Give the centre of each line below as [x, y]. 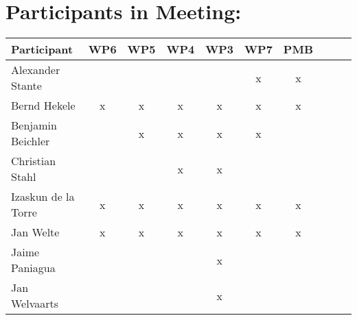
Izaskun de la [43, 197]
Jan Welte [35, 232]
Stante [26, 86]
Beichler [31, 141]
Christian [34, 161]
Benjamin [34, 125]
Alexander [36, 70]
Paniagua [33, 268]
